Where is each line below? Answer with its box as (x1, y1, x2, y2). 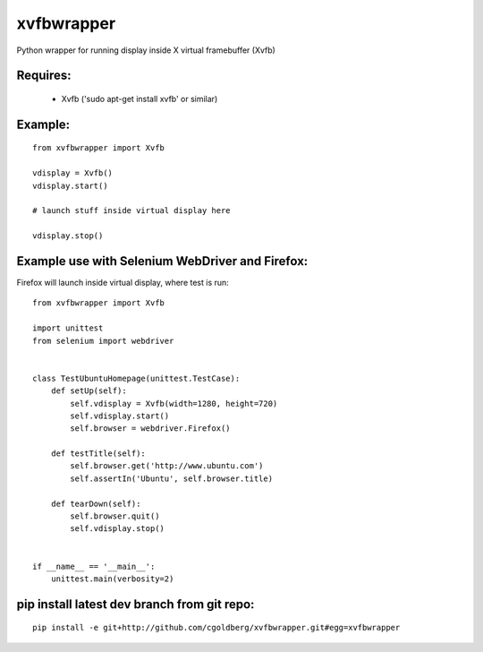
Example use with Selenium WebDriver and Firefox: (16, 253, 309, 269)
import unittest (32, 323, 104, 333)
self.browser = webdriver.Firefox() (70, 424, 232, 433)
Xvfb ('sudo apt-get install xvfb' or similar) (61, 93, 218, 104)
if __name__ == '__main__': (32, 561, 156, 571)
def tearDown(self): (50, 498, 141, 509)
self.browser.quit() (70, 511, 160, 521)
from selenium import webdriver (32, 336, 174, 346)
